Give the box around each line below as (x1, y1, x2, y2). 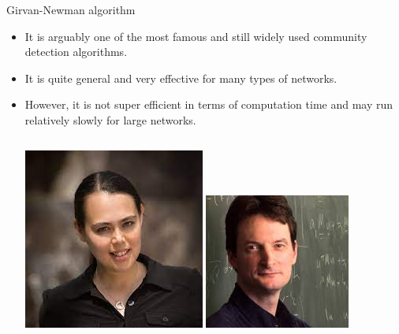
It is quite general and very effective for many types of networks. (24, 69, 337, 86)
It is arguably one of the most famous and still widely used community (24, 28, 367, 44)
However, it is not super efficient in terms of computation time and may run (24, 96, 393, 113)
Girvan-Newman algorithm (6, 2, 136, 17)
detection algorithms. (24, 43, 128, 60)
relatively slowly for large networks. (24, 111, 196, 128)
